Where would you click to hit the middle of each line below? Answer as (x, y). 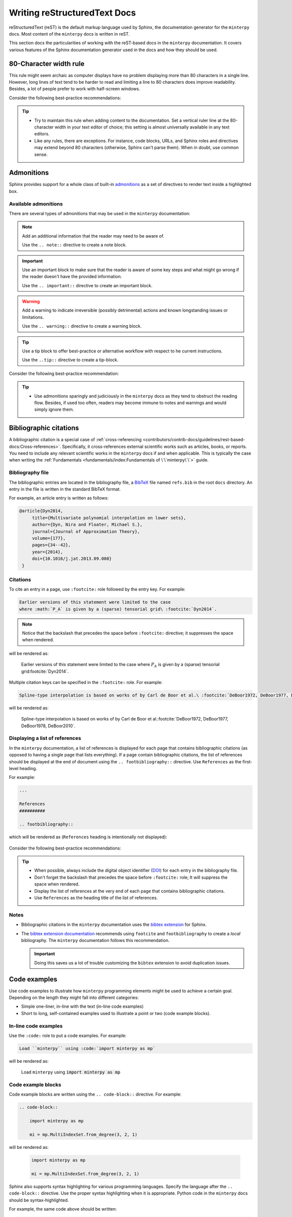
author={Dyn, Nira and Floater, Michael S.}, (87, 525)
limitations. (33, 317)
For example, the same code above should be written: (63, 1209)
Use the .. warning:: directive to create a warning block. (82, 326)
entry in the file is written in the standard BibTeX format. (65, 489)
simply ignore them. (54, 409)
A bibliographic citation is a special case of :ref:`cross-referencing (75, 440)
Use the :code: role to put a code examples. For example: (68, 1035)
